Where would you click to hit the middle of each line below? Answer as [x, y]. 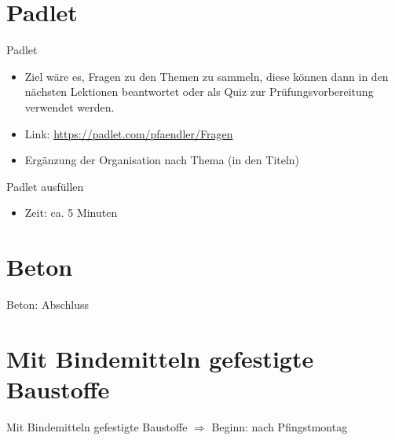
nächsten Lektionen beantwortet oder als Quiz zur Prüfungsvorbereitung [199, 92]
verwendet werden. [69, 106]
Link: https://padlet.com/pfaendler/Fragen [129, 133]
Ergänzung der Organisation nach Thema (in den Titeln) [162, 160]
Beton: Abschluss [48, 304]
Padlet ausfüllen [45, 186]
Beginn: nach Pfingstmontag [280, 426]
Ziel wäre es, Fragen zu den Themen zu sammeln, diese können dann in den [207, 76]
